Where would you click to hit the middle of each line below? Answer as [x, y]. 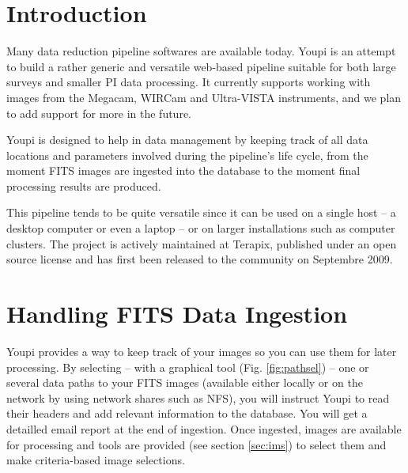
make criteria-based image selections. [96, 460]
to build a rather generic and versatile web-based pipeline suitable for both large [201, 66]
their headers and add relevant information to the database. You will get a [187, 413]
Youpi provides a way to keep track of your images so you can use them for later [202, 351]
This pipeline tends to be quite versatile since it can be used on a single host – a [201, 212]
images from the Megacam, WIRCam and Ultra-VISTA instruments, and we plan [204, 97]
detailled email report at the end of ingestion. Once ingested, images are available [204, 428]
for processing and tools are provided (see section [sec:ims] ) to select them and [196, 444]
